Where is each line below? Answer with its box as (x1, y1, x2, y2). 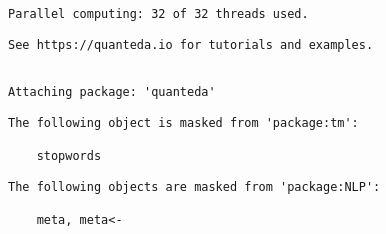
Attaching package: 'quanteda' (8, 84, 216, 99)
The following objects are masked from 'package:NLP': (8, 179, 381, 194)
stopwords (36, 148, 102, 163)
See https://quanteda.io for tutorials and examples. (8, 37, 374, 52)
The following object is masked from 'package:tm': (8, 115, 359, 130)
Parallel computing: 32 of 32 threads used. (8, 7, 309, 21)
